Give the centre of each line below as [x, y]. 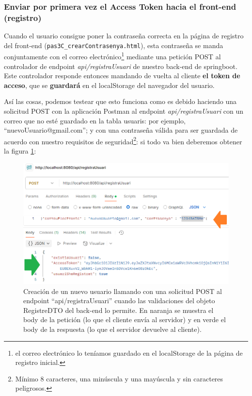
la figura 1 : [20, 151]
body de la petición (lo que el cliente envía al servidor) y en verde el [125, 319]
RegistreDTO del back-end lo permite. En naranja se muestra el [118, 310]
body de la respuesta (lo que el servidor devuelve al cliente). [112, 329]
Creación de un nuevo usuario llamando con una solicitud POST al [123, 291]
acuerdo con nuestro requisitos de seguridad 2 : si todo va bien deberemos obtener [123, 140]
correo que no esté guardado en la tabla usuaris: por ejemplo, [95, 120]
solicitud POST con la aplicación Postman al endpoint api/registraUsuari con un [124, 111]
